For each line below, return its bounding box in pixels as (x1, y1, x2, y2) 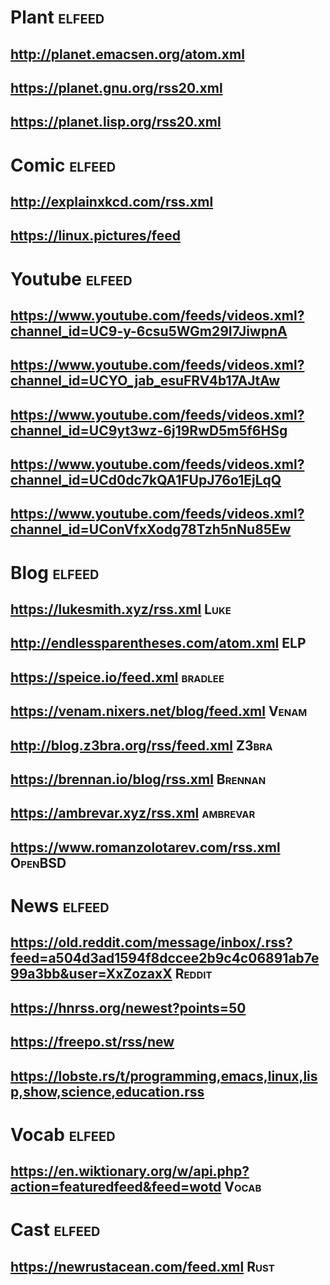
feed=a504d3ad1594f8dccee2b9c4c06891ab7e (10, 950, 320, 967)
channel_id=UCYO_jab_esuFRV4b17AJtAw (10, 372, 281, 390)
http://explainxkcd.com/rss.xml (10, 193, 214, 210)
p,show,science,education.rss (10, 1083, 205, 1100)
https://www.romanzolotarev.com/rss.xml (10, 839, 281, 856)
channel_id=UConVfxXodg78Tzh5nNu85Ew (10, 521, 292, 538)
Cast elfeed (10, 1219, 101, 1241)
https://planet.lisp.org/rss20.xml (10, 114, 222, 131)
